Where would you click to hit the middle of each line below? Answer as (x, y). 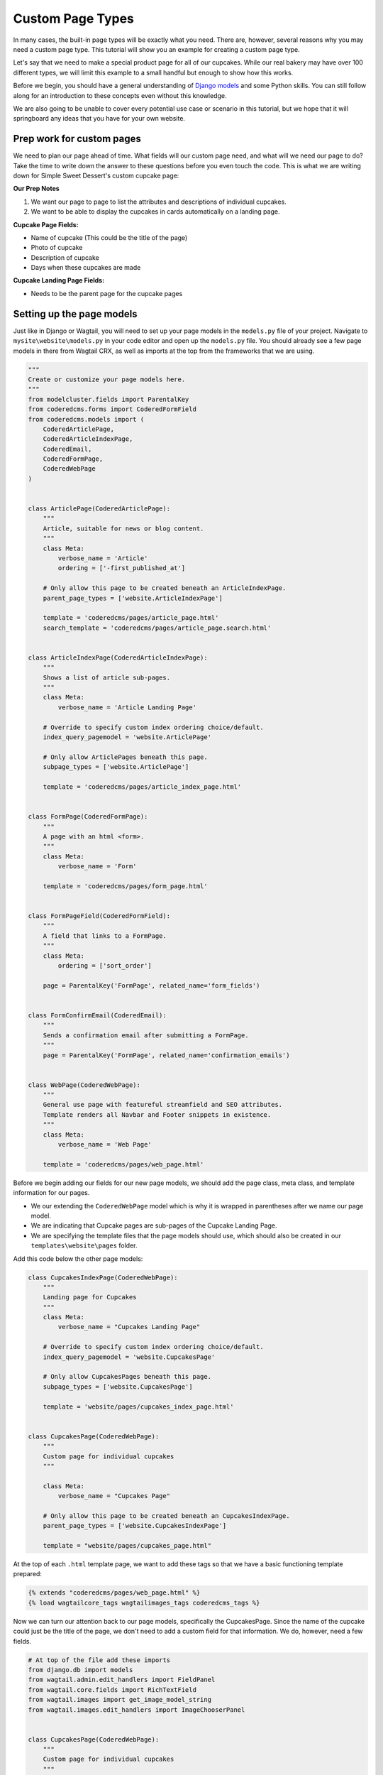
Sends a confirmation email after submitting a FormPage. (146, 1035)
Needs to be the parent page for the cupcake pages (107, 293)
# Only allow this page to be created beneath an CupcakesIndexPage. (166, 1515)
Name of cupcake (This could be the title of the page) (109, 237)
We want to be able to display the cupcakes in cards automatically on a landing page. (155, 212)
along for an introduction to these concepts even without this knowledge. (120, 95)
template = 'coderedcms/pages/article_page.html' (131, 618)
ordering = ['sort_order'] (105, 965)
